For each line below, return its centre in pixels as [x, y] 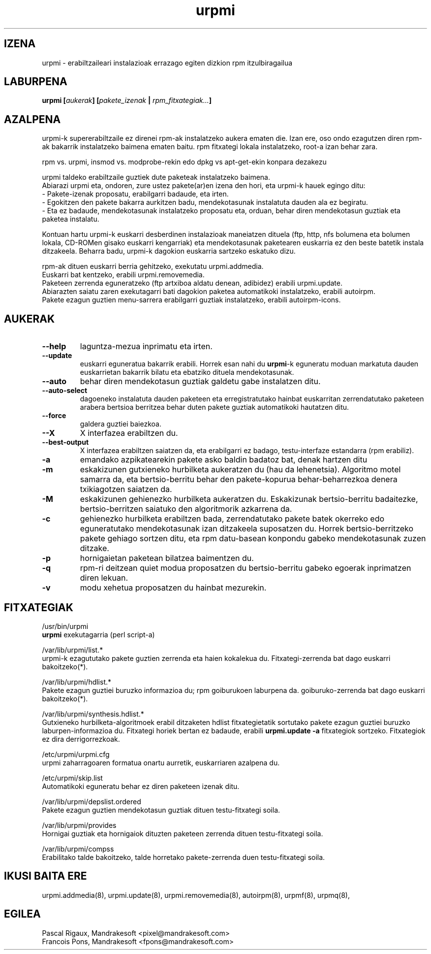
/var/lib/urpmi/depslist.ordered [92, 801]
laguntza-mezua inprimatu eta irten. [146, 346]
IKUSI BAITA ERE [46, 876]
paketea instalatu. [71, 219]
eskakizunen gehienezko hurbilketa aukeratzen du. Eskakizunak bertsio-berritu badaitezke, [249, 499]
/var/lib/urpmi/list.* [73, 650]
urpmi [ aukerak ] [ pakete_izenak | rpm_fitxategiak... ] [127, 100]
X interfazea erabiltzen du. [129, 433]
